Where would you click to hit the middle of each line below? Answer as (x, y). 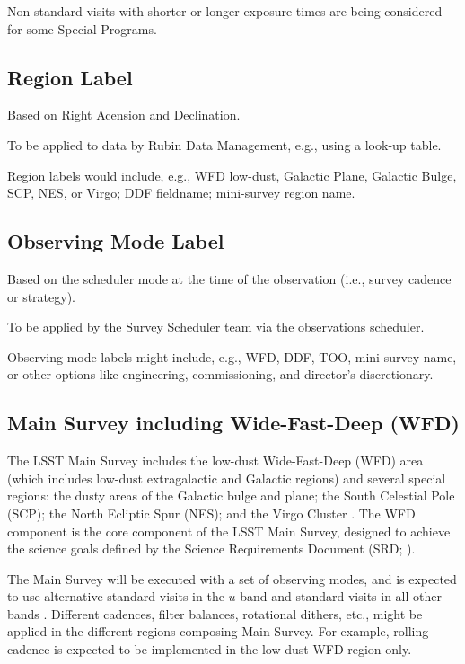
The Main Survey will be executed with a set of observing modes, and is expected (232, 578)
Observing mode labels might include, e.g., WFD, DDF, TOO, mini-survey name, (232, 356)
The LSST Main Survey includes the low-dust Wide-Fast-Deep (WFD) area (215, 460)
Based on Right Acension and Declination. (124, 115)
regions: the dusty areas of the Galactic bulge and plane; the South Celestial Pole (231, 496)
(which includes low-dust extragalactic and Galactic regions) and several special (227, 478)
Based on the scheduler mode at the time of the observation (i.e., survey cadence (229, 278)
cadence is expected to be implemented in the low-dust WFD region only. (210, 649)
